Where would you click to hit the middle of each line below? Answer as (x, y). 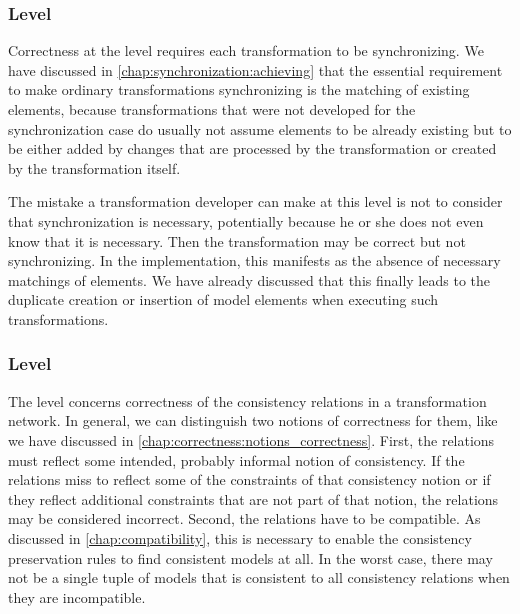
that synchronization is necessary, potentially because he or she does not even (246, 220)
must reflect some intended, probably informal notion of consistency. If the (236, 459)
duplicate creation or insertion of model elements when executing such (223, 299)
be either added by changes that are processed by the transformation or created (252, 148)
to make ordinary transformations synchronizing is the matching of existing (239, 89)
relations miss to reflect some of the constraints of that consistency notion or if (249, 479)
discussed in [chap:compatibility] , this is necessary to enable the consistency (240, 537)
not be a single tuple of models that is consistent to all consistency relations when (259, 577)
